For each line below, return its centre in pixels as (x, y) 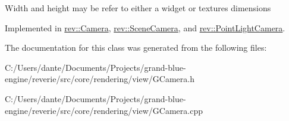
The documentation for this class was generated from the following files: (136, 48)
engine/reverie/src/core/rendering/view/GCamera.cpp (104, 110)
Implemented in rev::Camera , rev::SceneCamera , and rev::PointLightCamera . (145, 27)
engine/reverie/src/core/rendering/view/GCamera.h (100, 79)
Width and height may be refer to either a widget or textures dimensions (138, 8)
